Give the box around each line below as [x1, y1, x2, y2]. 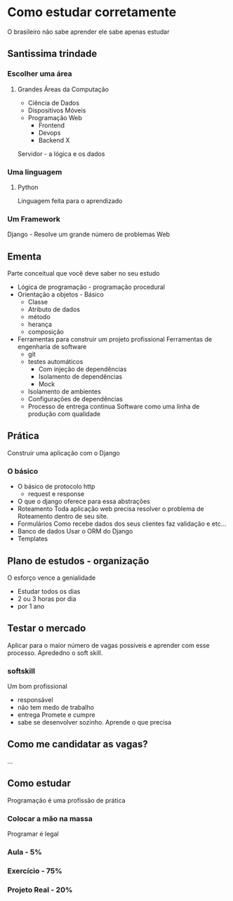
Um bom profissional [7, 682, 68, 691]
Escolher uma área [7, 69, 72, 79]
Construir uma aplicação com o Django [7, 448, 121, 457]
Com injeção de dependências [38, 365, 127, 373]
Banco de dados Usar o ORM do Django [17, 527, 133, 536]
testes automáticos [27, 358, 84, 366]
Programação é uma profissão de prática [7, 796, 126, 805]
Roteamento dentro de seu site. [17, 512, 109, 521]
